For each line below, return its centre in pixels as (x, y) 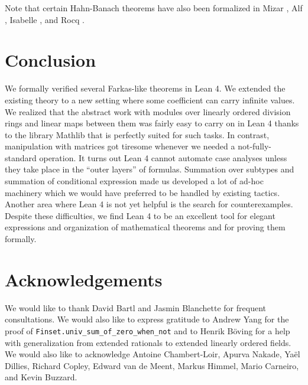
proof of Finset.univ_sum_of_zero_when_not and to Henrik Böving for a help (147, 330)
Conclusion (51, 60)
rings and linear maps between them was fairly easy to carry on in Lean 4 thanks (152, 123)
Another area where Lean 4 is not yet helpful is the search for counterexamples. (149, 204)
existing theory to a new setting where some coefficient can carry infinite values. (150, 99)
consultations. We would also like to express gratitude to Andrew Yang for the (147, 319)
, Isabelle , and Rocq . (45, 19)
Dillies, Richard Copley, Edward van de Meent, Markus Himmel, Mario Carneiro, (152, 365)
